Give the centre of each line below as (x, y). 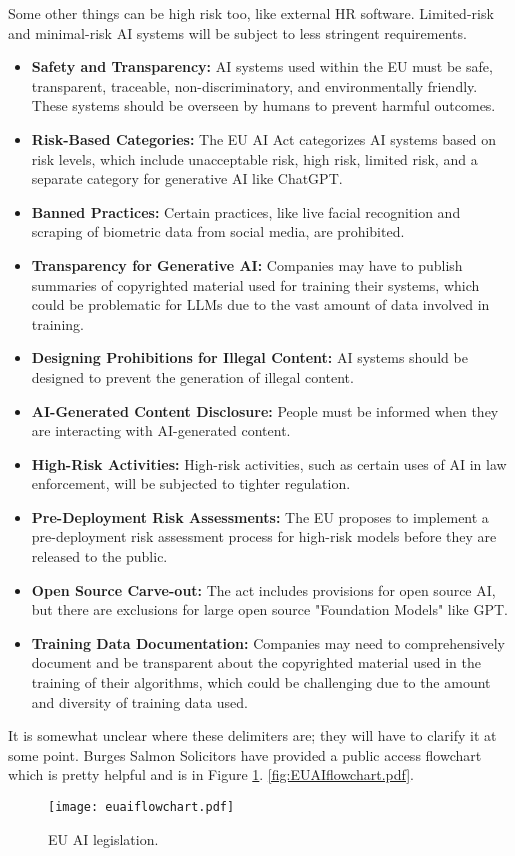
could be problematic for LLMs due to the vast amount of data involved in (260, 304)
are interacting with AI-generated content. (161, 430)
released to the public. (99, 556)
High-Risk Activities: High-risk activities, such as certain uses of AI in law (269, 463)
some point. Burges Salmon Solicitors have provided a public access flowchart (245, 754)
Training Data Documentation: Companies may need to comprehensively (268, 642)
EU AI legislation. (103, 838)
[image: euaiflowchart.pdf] (141, 807)
